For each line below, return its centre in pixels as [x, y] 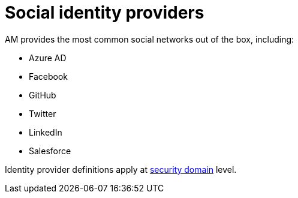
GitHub [43, 95]
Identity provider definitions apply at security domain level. [121, 169]
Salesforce [50, 151]
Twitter [43, 113]
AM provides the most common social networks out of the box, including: [150, 39]
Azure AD [48, 58]
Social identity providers [105, 13]
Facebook [48, 76]
